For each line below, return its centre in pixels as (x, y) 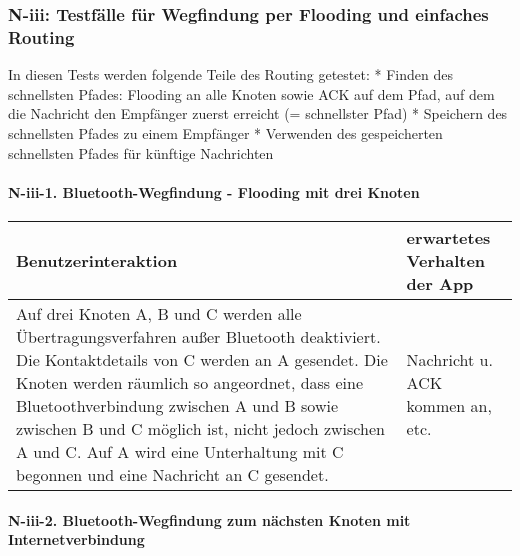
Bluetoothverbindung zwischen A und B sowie (177, 405)
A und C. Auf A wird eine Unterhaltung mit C (180, 451)
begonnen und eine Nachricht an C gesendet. (172, 474)
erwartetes (448, 237)
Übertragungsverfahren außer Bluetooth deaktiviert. (198, 336)
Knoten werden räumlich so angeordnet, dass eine (190, 382)
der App (440, 283)
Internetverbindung (76, 539)
